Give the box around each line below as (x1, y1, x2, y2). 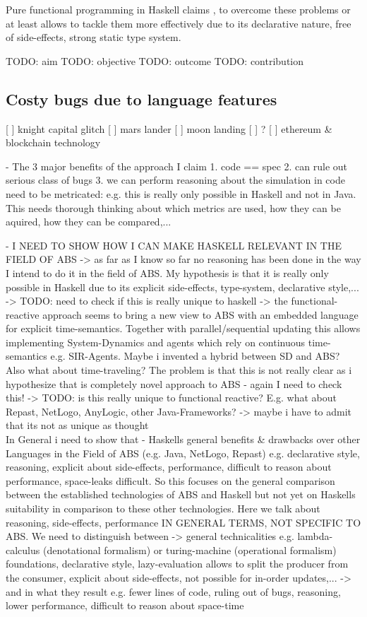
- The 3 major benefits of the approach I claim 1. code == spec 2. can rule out (6, 158, 348, 173)
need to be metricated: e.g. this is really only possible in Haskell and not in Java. (6, 186, 356, 201)
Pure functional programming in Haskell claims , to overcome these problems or (6, 2, 351, 16)
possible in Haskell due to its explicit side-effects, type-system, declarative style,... (6, 279, 359, 294)
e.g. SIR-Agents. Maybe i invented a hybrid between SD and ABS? (50, 348, 340, 363)
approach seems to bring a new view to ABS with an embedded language (42, 307, 359, 322)
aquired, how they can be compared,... (6, 214, 172, 229)
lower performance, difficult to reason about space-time (6, 598, 244, 613)
